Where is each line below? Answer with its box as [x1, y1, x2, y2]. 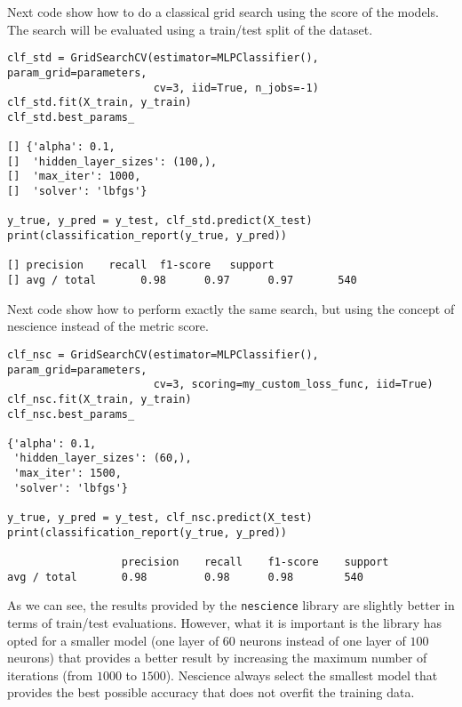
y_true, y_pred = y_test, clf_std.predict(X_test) [7, 214, 313, 228]
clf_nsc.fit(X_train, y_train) [7, 392, 192, 406]
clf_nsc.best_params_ [7, 407, 135, 421]
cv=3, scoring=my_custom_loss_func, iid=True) [153, 378, 434, 391]
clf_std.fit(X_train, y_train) [7, 96, 192, 109]
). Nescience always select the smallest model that [165, 665, 438, 684]
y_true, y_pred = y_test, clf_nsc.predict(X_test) [7, 511, 313, 525]
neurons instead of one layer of [239, 631, 406, 649]
